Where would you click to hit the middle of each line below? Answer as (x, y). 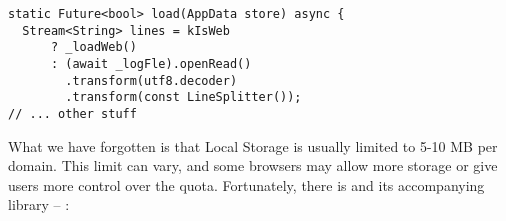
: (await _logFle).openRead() (151, 63)
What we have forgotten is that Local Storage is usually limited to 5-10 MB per (253, 145)
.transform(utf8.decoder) (151, 80)
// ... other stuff (72, 113)
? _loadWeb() (93, 47)
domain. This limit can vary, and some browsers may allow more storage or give (253, 165)
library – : (39, 204)
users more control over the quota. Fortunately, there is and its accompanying (246, 184)
